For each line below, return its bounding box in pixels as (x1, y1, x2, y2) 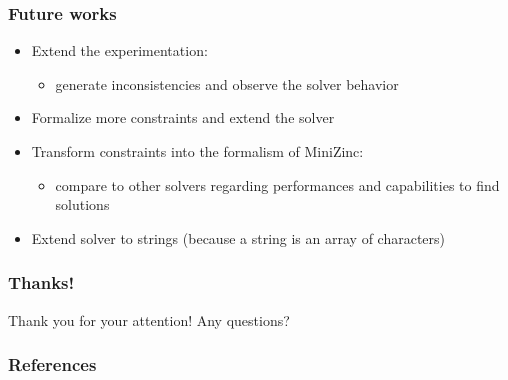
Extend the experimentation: (31, 40, 208, 61)
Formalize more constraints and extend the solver (31, 107, 335, 128)
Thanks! (8, 270, 75, 295)
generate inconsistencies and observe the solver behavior (55, 73, 399, 94)
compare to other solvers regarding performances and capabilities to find (55, 174, 500, 195)
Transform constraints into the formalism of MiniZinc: (31, 141, 364, 161)
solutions (55, 194, 110, 215)
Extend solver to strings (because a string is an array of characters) (31, 227, 446, 248)
